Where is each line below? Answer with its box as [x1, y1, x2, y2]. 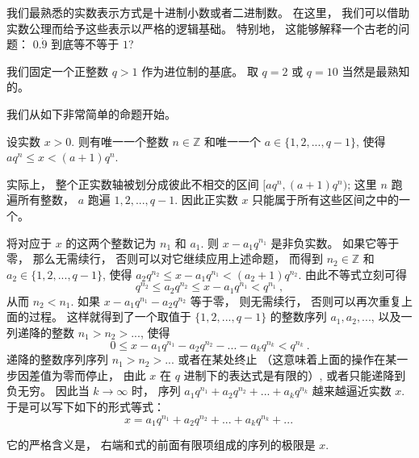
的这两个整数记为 [65, 234, 157, 251]
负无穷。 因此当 [6, 382, 90, 399]
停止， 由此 [85, 366, 146, 383]
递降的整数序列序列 [6, 351, 108, 368]
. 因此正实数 [174, 191, 238, 208]
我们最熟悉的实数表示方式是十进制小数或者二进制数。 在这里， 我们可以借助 [6, 4, 410, 20]
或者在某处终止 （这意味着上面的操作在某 [178, 351, 397, 368]
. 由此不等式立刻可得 [298, 265, 407, 282]
